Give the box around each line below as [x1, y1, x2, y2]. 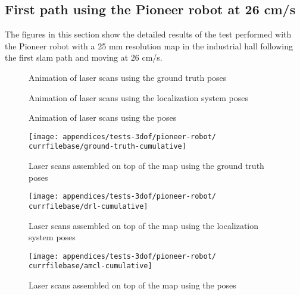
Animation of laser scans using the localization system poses [29, 91, 248, 103]
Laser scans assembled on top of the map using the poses [29, 279, 236, 291]
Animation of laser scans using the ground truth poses [29, 71, 227, 83]
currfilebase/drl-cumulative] [29, 202, 148, 211]
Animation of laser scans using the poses [29, 111, 177, 124]
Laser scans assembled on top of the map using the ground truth [29, 159, 264, 172]
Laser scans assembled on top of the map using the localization [29, 219, 259, 231]
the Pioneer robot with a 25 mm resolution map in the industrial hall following [5, 39, 293, 52]
